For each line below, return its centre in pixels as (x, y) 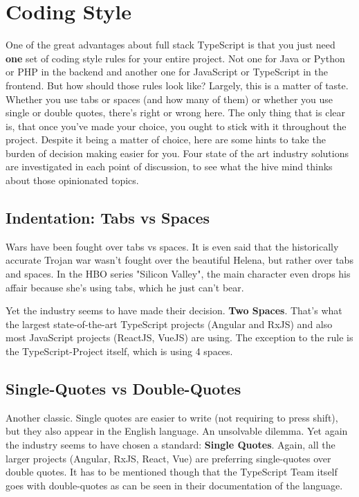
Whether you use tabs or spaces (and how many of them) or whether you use (169, 99)
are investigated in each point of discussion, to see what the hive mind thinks (169, 166)
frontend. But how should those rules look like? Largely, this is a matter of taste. (177, 85)
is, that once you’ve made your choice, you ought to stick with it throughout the (176, 126)
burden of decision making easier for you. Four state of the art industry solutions (177, 153)
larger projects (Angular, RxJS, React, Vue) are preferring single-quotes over (168, 458)
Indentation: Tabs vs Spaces (108, 218)
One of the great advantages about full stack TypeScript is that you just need (171, 45)
